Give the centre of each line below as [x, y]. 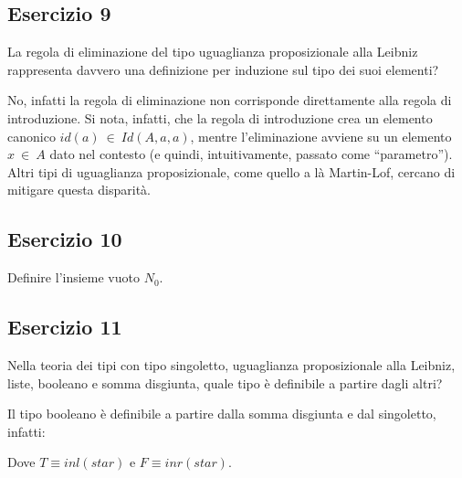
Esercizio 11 [65, 327]
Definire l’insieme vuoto [73, 277]
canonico [31, 136]
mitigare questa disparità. [79, 190]
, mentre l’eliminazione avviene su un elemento [321, 136]
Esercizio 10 [65, 239]
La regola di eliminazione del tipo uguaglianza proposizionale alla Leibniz [213, 52]
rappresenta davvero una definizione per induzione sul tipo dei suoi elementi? [223, 69]
